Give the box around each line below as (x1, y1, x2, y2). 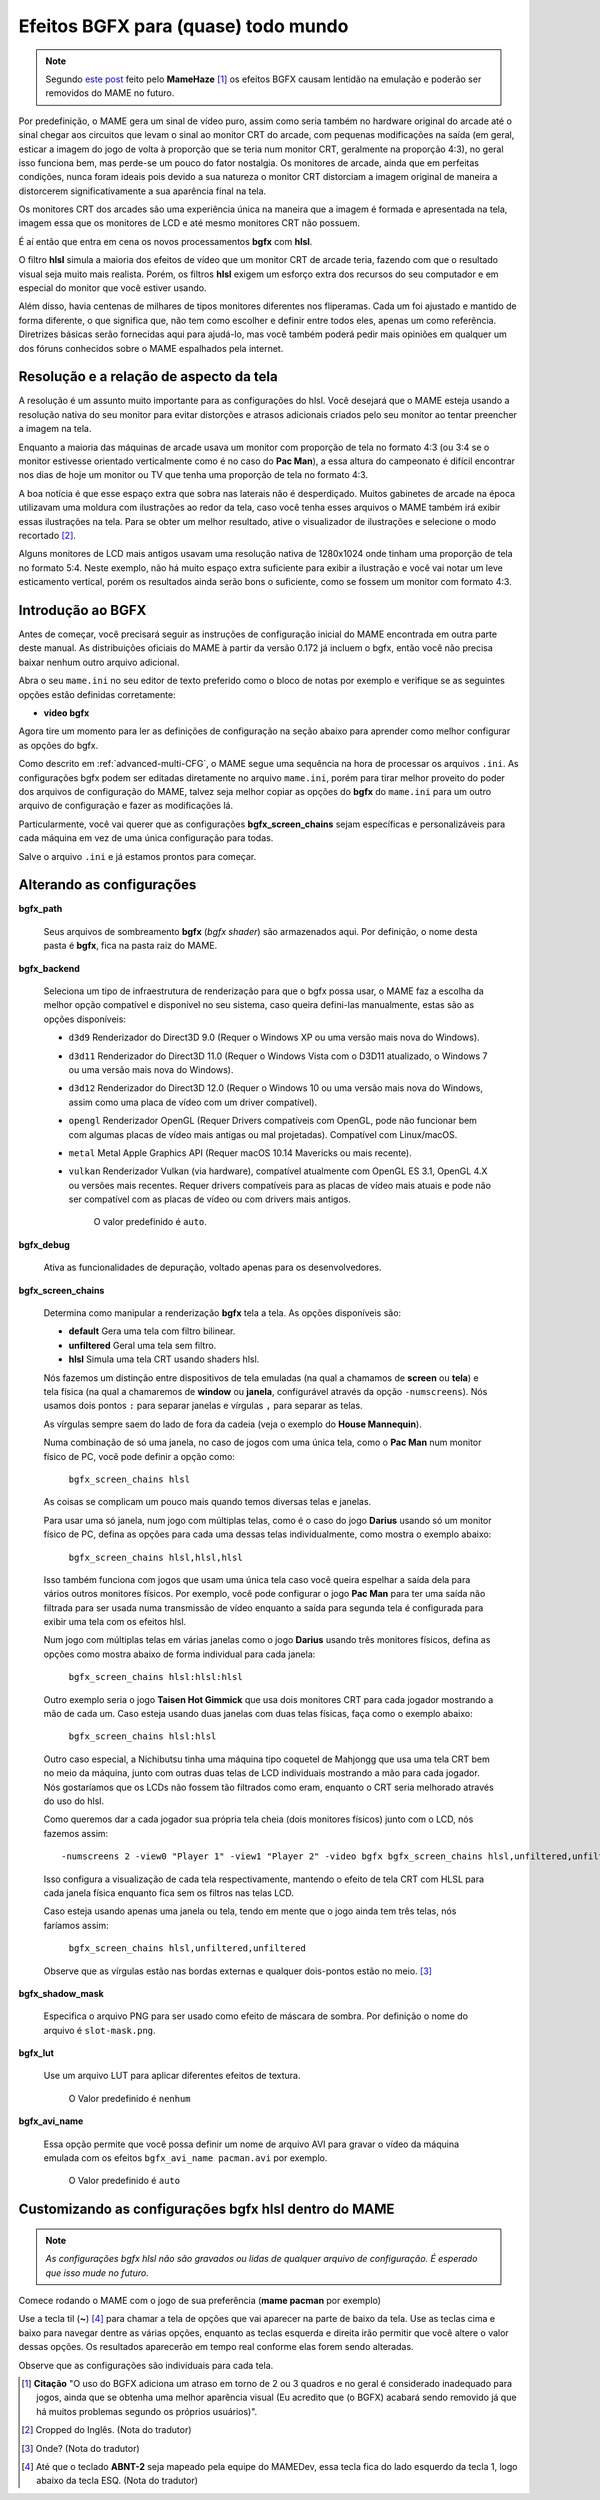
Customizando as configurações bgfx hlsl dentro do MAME (18, 2201, 395, 2218)
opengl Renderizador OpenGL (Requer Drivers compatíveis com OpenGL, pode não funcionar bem (68, 1115, 477, 1127)
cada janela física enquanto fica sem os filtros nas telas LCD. (43, 1886, 295, 1899)
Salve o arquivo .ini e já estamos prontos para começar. (18, 850, 257, 862)
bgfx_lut (18, 2047, 55, 2059)
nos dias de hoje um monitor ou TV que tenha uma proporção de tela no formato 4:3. (18, 469, 369, 481)
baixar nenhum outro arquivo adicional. (18, 656, 180, 668)
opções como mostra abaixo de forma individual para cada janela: (43, 1648, 316, 1660)
